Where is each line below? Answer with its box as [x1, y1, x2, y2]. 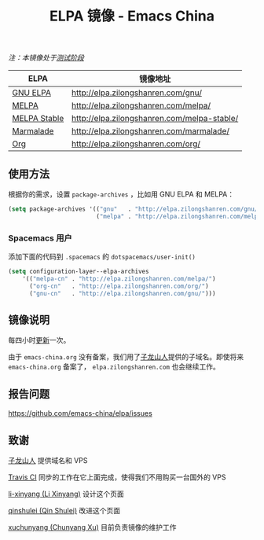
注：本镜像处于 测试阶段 [8, 53, 84, 63]
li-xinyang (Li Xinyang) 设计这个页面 [8, 489, 124, 498]
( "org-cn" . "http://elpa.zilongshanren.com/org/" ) [28, 282, 210, 290]
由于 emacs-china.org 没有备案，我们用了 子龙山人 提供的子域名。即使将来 [8, 352, 244, 362]
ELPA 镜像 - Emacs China [49, 7, 214, 25]
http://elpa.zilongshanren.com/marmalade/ [71, 126, 230, 137]
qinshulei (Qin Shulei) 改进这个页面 [8, 505, 120, 515]
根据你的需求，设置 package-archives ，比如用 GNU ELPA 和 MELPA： [8, 189, 235, 199]
